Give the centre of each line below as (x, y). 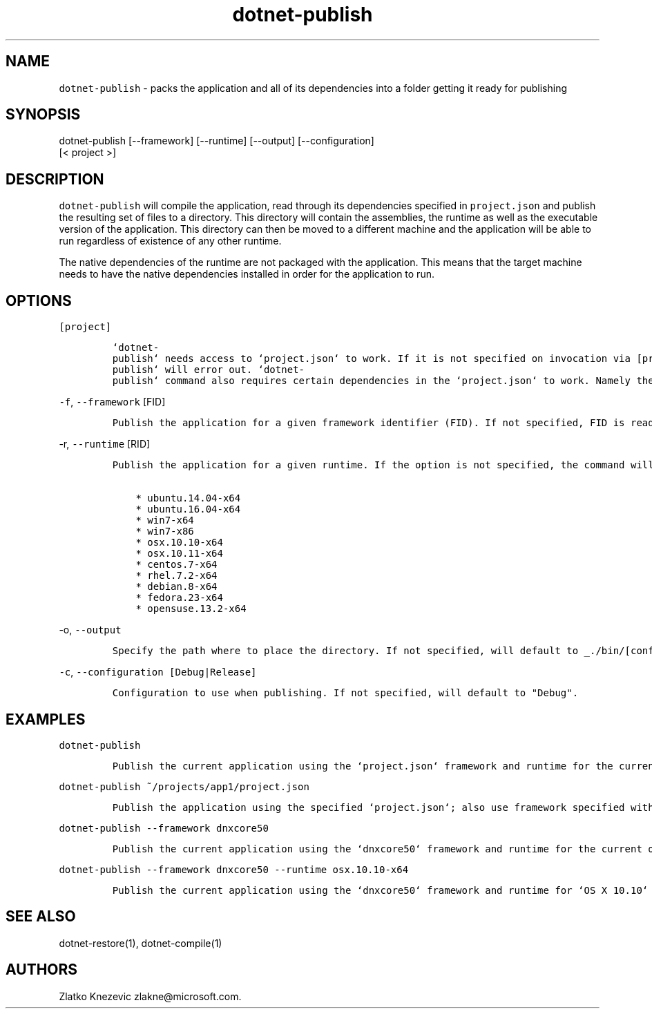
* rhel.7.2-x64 (176, 576)
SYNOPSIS (43, 115)
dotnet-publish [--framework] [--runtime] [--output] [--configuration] (217, 141)
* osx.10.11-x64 (179, 554)
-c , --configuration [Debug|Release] (158, 672)
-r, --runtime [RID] (105, 444)
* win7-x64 (165, 520)
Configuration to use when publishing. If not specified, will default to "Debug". (345, 693)
